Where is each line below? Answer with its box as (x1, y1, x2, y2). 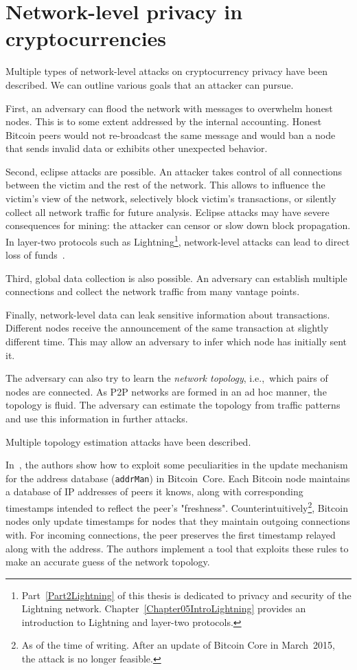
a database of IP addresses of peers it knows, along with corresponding (5, 484, 303, 499)
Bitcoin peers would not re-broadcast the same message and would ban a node (5, 127, 336, 142)
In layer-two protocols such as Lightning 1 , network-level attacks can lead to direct (5, 232, 350, 248)
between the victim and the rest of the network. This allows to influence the (5, 177, 325, 192)
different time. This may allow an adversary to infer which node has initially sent (5, 334, 347, 349)
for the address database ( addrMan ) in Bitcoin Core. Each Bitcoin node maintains (5, 471, 350, 485)
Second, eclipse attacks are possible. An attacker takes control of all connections (5, 164, 343, 178)
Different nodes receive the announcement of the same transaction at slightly (5, 321, 329, 335)
